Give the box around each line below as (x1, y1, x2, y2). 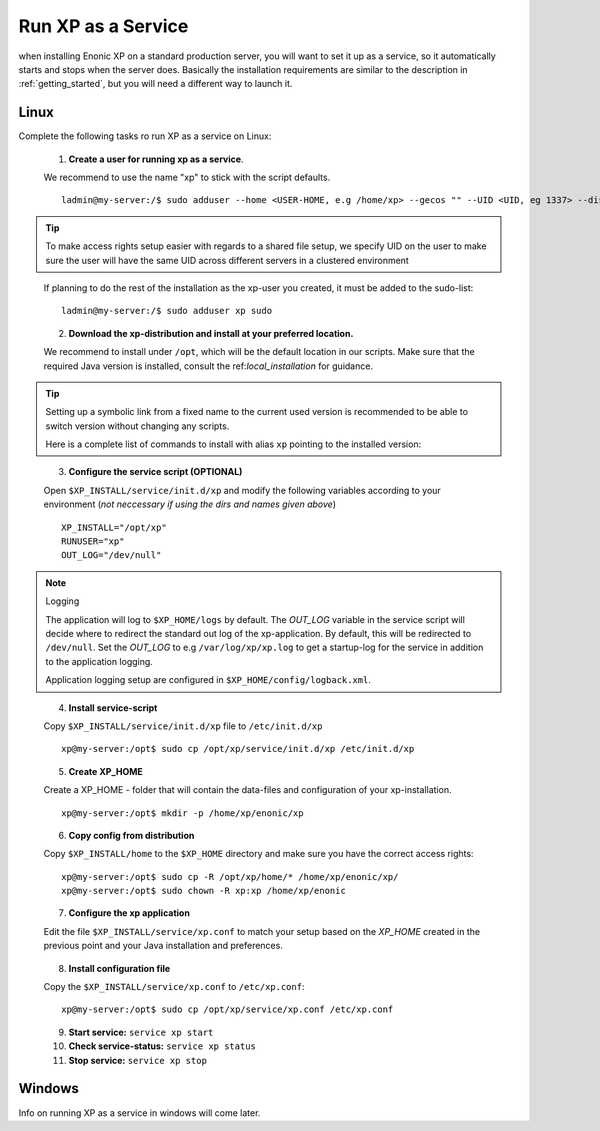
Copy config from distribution (68, 829, 195, 841)
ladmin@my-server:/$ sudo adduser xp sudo (61, 305, 273, 317)
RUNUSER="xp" (61, 536, 125, 547)
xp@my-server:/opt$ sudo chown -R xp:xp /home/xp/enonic (61, 885, 347, 897)
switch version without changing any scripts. (45, 420, 230, 432)
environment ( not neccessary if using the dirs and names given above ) (43, 498, 337, 510)
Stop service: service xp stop (68, 1054, 207, 1066)
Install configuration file (68, 962, 171, 974)
